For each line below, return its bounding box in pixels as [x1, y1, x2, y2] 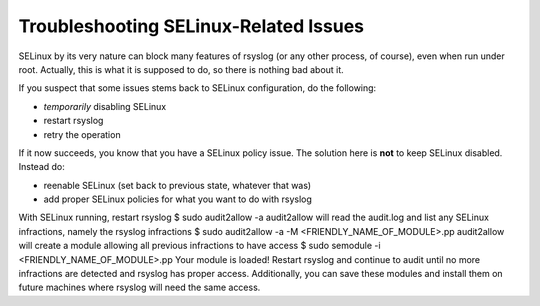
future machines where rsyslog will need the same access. [18, 281, 261, 294]
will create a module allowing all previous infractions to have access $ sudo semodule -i [18, 240, 381, 252]
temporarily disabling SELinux [43, 100, 167, 112]
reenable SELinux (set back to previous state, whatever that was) [43, 179, 312, 191]
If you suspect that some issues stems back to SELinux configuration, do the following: [18, 82, 377, 94]
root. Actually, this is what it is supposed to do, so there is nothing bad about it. [18, 63, 344, 75]
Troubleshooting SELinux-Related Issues [18, 15, 365, 37]
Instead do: [18, 161, 65, 173]
